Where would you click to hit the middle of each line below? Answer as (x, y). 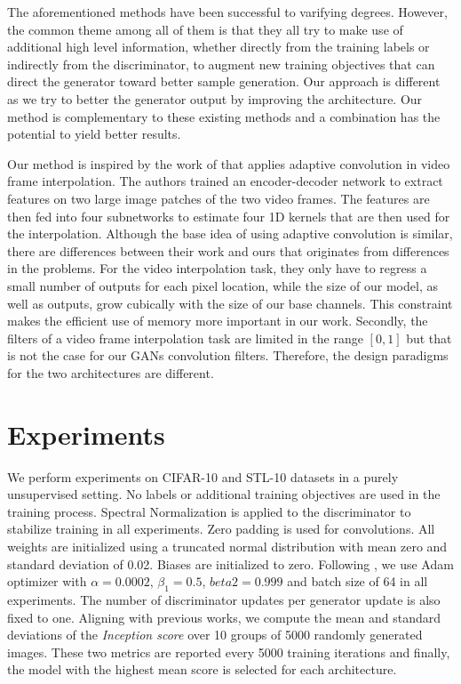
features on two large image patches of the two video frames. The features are (219, 198)
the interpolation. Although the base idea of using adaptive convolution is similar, (230, 233)
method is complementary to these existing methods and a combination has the (224, 116)
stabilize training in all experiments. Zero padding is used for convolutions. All (221, 529)
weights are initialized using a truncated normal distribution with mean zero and (227, 546)
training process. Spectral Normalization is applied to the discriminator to (209, 511)
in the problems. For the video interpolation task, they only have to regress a (217, 268)
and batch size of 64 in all (358, 581)
